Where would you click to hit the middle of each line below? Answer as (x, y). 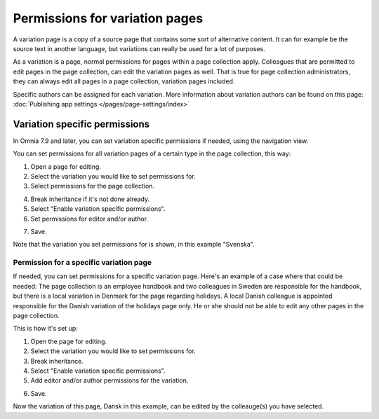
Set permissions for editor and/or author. (89, 219)
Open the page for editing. (69, 341)
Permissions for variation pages (108, 18)
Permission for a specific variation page (82, 263)
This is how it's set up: (46, 329)
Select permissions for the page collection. (92, 186)
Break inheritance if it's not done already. (90, 199)
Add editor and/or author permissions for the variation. (109, 380)
